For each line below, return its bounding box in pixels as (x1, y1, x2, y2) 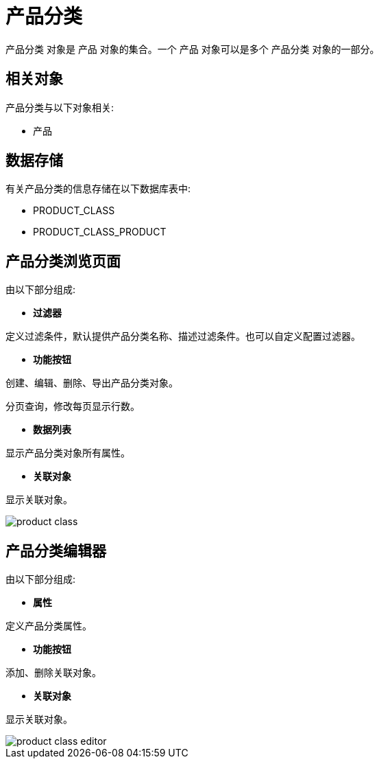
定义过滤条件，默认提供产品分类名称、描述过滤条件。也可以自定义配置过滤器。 (5, 330, 360, 343)
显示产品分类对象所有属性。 (5, 447, 130, 459)
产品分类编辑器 (5, 542, 106, 559)
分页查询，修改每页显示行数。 (5, 400, 140, 413)
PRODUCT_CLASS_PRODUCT (33, 226, 167, 238)
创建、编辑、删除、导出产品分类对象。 (5, 377, 178, 389)
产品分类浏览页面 (5, 252, 121, 270)
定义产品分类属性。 (5, 620, 92, 632)
